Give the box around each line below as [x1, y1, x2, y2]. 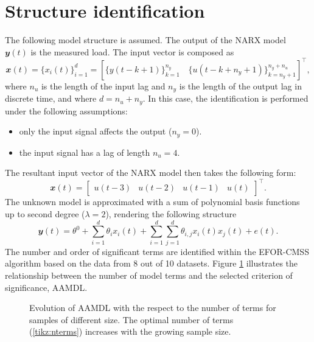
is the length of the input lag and [41, 79, 166, 92]
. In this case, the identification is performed [142, 92, 309, 105]
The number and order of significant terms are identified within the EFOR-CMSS [5, 245, 309, 257]
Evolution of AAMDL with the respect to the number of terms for [29, 301, 276, 314]
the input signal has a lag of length [19, 145, 150, 158]
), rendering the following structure [105, 208, 237, 220]
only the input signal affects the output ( [19, 125, 172, 138]
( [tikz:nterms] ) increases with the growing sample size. [29, 325, 231, 338]
